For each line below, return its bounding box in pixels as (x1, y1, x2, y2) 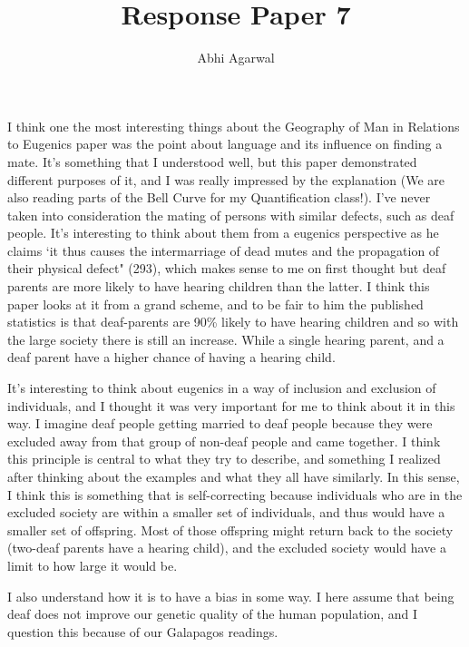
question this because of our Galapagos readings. (7, 622, 278, 641)
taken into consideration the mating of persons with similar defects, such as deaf (7, 205, 454, 224)
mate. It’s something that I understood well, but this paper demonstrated (7, 152, 417, 171)
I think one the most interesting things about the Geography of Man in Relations (7, 116, 460, 135)
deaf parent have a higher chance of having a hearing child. (7, 348, 336, 367)
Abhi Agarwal (197, 48, 275, 67)
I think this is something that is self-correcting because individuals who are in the (7, 485, 463, 504)
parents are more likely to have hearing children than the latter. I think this (7, 277, 430, 296)
